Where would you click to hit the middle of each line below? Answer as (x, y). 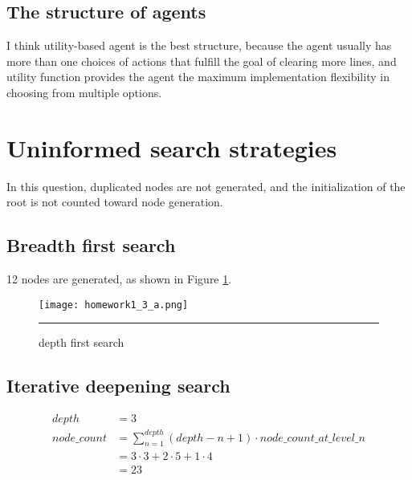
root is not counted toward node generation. (115, 202)
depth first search (82, 342)
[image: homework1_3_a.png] (114, 305)
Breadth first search (91, 245)
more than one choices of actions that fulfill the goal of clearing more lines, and (202, 61)
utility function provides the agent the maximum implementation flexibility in (198, 77)
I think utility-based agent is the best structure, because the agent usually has (199, 45)
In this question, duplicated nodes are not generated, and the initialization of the (206, 186)
